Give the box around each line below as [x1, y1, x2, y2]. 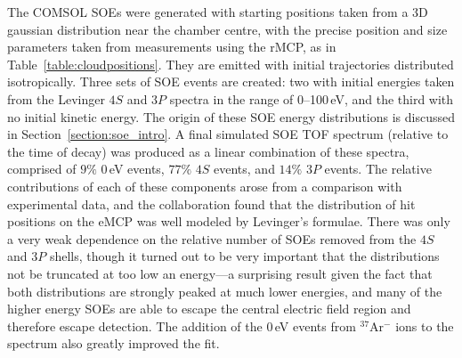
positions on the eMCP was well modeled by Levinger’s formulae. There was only [7, 212, 450, 231]
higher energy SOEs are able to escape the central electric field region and [7, 299, 411, 318]
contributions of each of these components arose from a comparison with [7, 176, 402, 195]
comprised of [7, 159, 77, 178]
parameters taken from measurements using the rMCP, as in [7, 37, 336, 56]
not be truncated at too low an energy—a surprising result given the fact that [7, 264, 433, 282]
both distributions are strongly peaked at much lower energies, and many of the [7, 281, 442, 300]
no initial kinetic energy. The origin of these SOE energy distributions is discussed [7, 107, 455, 126]
